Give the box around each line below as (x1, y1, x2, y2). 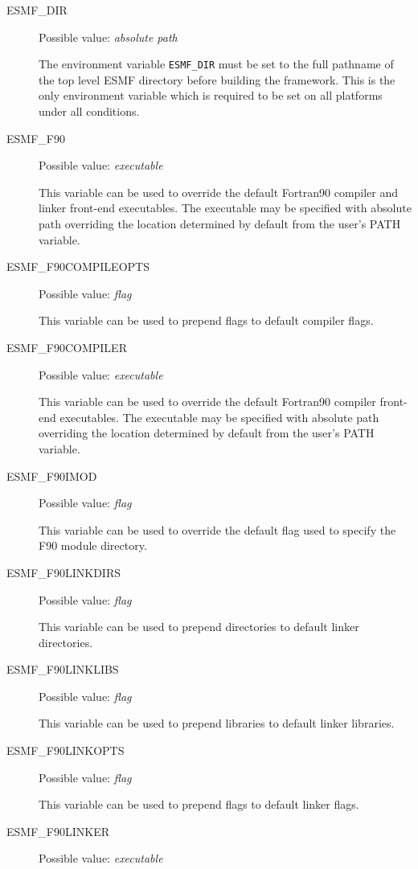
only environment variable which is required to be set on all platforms (39, 87, 383, 104)
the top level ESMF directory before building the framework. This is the (39, 71, 395, 88)
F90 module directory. (39, 537, 147, 554)
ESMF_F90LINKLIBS (6, 661, 119, 678)
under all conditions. (39, 103, 140, 120)
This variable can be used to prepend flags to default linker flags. (39, 796, 359, 813)
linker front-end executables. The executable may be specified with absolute (39, 199, 412, 216)
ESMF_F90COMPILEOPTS (6, 258, 150, 275)
